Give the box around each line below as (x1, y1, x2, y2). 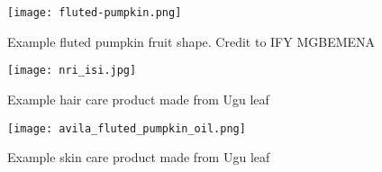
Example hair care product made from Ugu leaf (7, 89, 269, 108)
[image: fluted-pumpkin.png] (7, 6, 182, 19)
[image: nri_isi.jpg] (7, 64, 137, 77)
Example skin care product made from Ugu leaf (7, 148, 270, 167)
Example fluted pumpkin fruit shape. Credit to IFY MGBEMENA (7, 32, 376, 50)
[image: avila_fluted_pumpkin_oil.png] (7, 122, 246, 135)
